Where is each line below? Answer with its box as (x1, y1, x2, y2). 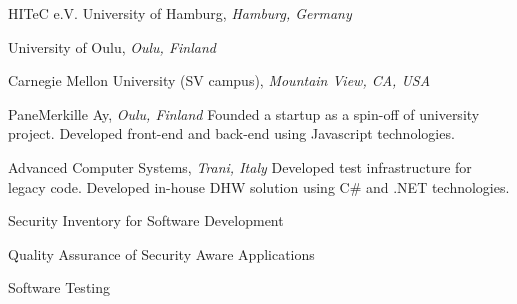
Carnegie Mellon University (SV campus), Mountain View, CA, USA (8, 70, 431, 91)
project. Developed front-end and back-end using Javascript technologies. (8, 123, 455, 144)
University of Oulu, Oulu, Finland (8, 36, 216, 57)
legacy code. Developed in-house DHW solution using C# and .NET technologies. (8, 176, 510, 197)
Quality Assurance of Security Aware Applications (8, 243, 315, 264)
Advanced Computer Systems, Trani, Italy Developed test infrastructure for (8, 156, 472, 177)
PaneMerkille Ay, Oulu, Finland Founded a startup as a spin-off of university (8, 103, 480, 124)
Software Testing (8, 277, 111, 298)
